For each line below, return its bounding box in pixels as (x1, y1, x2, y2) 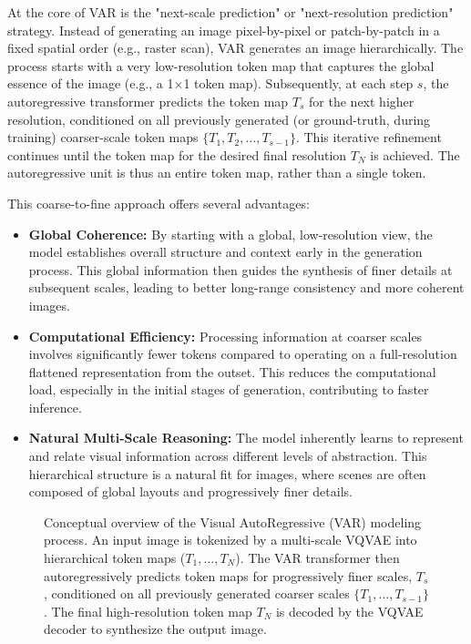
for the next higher (309, 91, 415, 110)
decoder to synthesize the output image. (44, 619, 267, 639)
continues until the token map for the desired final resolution (7, 145, 347, 164)
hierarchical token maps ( (44, 548, 186, 567)
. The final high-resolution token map (44, 601, 252, 620)
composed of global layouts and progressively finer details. (28, 482, 353, 501)
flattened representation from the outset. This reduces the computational (28, 362, 436, 381)
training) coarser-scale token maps (7, 128, 199, 147)
